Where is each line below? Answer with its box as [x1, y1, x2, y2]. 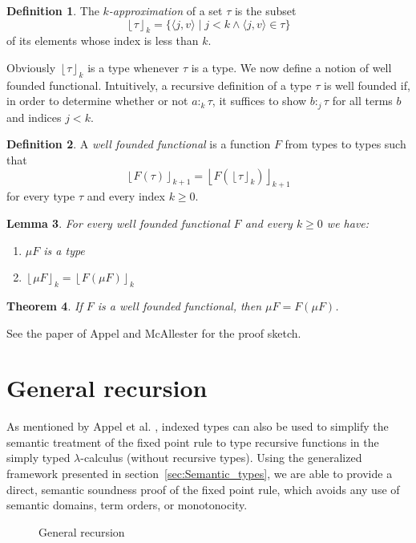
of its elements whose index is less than [6, 32, 199, 49]
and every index [87, 188, 165, 205]
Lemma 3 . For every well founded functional [6, 215, 230, 231]
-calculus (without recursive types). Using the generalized [80, 449, 362, 466]
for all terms [332, 92, 393, 109]
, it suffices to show [212, 92, 307, 109]
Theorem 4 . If [6, 297, 83, 314]
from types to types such [285, 136, 406, 152]
